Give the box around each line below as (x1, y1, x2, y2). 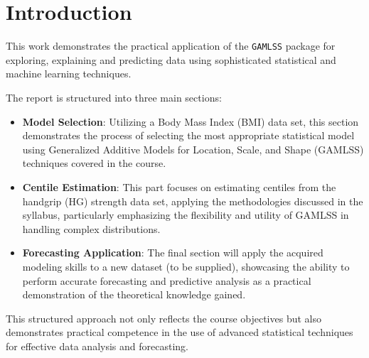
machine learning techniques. (6, 66, 132, 81)
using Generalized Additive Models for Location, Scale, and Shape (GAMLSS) (22, 141, 364, 156)
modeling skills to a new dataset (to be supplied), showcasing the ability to (22, 259, 350, 273)
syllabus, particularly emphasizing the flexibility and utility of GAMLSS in (22, 207, 349, 222)
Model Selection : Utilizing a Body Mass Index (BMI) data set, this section (22, 114, 359, 129)
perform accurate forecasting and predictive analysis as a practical (22, 273, 311, 288)
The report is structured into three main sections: (6, 89, 222, 104)
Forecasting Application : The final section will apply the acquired (22, 245, 323, 260)
